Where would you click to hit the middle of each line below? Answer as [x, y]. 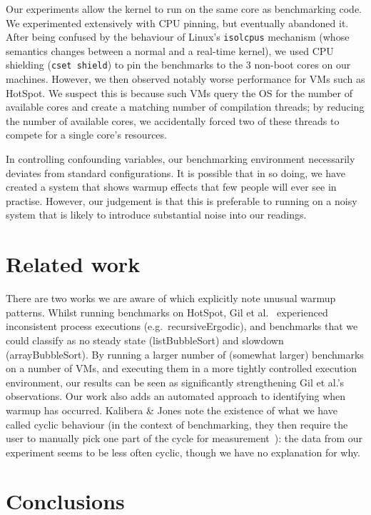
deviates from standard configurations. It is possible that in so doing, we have [176, 172]
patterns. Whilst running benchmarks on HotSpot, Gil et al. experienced [167, 312]
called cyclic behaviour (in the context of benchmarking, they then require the [177, 424]
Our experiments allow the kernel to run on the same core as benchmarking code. [184, 9]
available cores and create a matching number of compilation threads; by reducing [185, 107]
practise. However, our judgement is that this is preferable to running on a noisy [182, 200]
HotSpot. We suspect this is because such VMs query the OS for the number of [179, 92]
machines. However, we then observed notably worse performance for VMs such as [185, 79]
